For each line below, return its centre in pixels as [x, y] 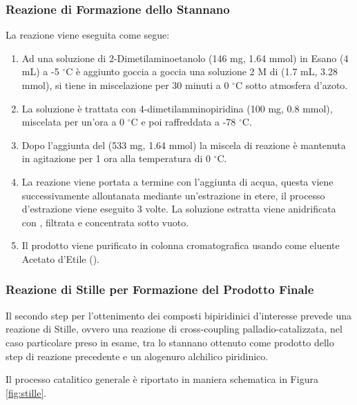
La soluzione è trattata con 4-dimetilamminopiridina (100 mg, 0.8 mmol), [177, 108]
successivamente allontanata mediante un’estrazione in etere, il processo [173, 195]
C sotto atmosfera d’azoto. [291, 85]
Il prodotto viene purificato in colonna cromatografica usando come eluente [181, 245]
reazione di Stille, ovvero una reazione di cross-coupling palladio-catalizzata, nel [174, 329]
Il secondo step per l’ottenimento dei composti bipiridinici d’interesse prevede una [179, 315]
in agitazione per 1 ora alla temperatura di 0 [116, 158]
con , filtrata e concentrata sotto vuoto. [105, 222]
